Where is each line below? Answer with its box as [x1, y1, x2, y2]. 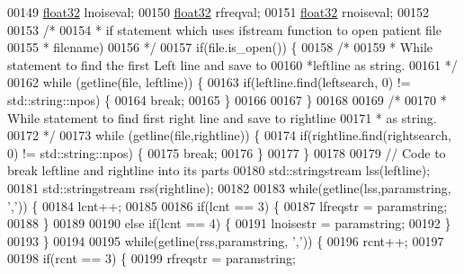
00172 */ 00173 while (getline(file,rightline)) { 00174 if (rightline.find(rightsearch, [7, 126, 451, 145]
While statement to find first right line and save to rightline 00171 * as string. [7, 108, 437, 127]
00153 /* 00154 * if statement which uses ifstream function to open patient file [7, 20, 442, 39]
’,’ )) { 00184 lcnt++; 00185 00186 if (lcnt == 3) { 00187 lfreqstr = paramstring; [7, 196, 448, 215]
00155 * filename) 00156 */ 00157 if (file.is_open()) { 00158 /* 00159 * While [7, 38, 433, 57]
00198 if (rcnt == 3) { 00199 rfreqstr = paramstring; [7, 249, 296, 268]
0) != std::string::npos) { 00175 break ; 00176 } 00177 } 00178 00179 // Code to [7, 143, 446, 162]
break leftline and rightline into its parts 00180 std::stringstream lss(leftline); [7, 161, 431, 180]
